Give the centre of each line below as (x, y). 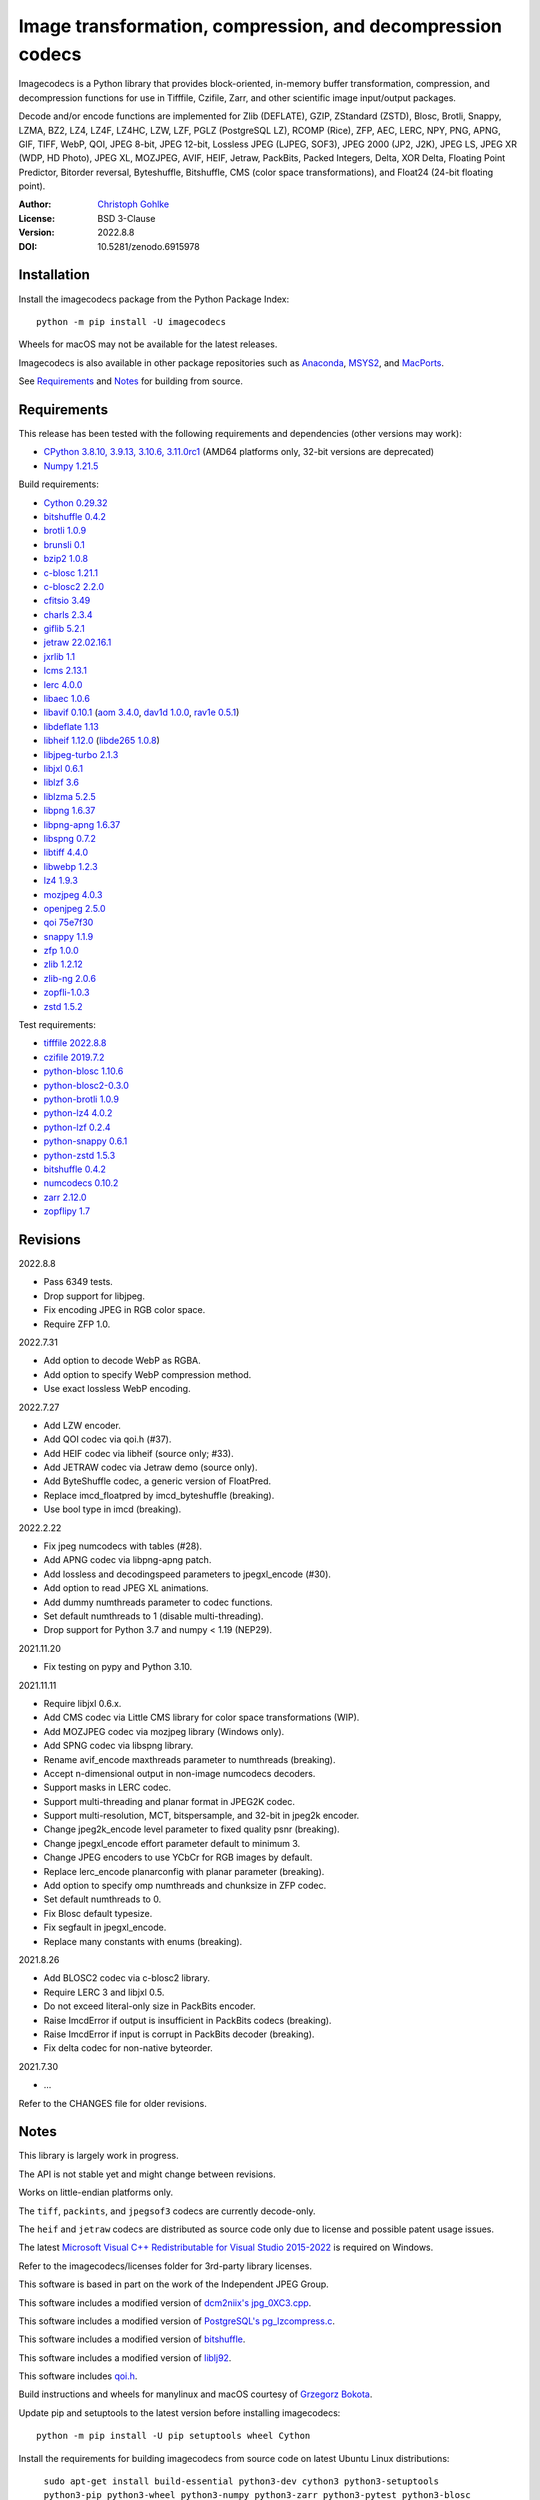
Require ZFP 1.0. (77, 1324)
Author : (35, 204)
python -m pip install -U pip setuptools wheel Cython (173, 2436)
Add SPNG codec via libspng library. (118, 1746)
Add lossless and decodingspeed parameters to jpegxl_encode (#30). (187, 1574)
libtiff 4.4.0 (66, 852)
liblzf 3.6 (61, 782)
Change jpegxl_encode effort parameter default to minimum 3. (172, 1843)
